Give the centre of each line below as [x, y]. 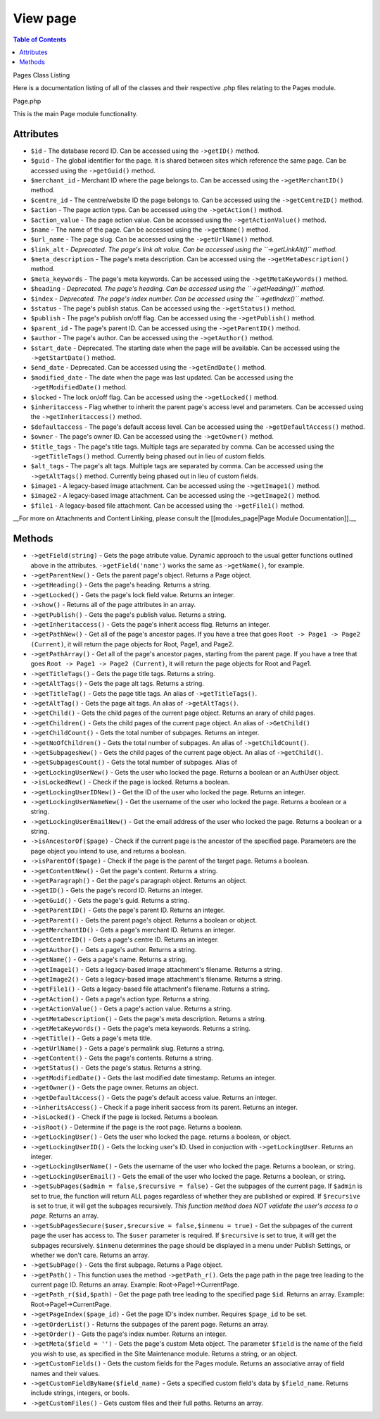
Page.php [27, 101]
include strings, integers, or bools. [80, 1393]
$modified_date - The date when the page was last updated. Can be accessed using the [162, 377]
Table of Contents [40, 39]
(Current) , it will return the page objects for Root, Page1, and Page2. [132, 644]
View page [45, 18]
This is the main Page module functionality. [76, 113]
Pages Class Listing [42, 75]
